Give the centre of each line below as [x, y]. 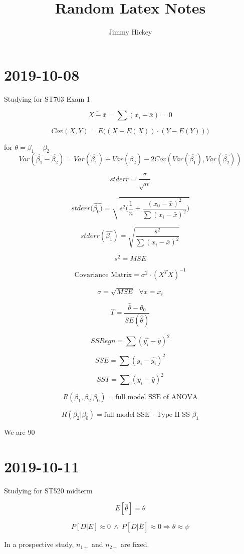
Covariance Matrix [103, 275]
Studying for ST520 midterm [48, 490]
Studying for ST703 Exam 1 [47, 98]
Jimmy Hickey [130, 32]
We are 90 [20, 432]
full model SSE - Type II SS [147, 415]
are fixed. [135, 544]
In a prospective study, [39, 544]
